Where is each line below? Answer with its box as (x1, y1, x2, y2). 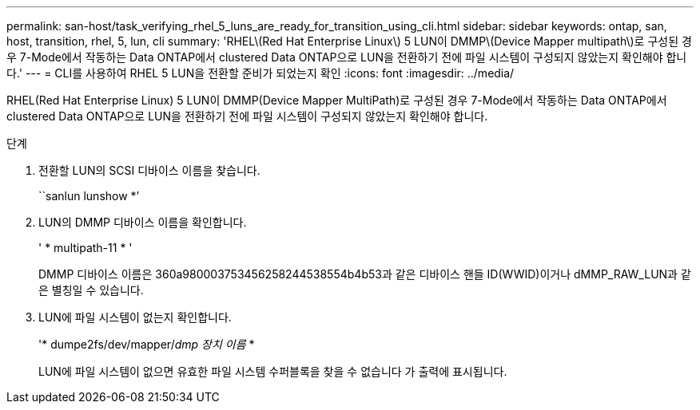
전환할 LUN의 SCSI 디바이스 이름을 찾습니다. (38, 164, 261, 177)
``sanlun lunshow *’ (38, 189, 140, 203)
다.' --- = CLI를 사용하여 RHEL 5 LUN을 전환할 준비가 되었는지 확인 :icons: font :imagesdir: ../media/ (6, 66, 515, 80)
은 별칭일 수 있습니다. (38, 283, 144, 297)
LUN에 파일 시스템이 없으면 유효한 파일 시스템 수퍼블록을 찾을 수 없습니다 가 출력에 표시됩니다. (38, 365, 507, 378)
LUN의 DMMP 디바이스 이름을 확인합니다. (38, 215, 247, 229)
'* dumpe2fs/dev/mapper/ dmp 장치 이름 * (38, 337, 255, 351)
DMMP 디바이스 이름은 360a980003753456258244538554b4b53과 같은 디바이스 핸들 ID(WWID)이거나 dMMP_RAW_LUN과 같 (38, 267, 691, 281)
